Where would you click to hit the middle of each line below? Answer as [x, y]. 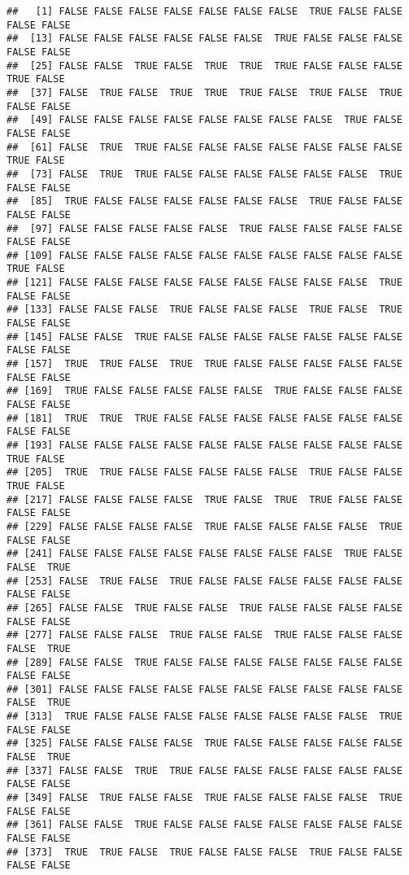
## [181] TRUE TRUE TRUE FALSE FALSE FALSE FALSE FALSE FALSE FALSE [204, 418]
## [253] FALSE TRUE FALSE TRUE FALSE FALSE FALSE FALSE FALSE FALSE [204, 581]
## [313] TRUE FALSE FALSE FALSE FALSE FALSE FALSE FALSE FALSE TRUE [204, 717]
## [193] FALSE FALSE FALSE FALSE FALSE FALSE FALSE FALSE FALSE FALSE [204, 445]
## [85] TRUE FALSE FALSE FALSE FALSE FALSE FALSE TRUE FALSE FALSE [204, 201]
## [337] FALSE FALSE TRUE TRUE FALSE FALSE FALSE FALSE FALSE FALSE [204, 770]
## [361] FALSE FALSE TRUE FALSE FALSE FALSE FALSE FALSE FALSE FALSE [204, 825]
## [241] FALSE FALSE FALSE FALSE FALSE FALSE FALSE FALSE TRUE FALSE [204, 554]
